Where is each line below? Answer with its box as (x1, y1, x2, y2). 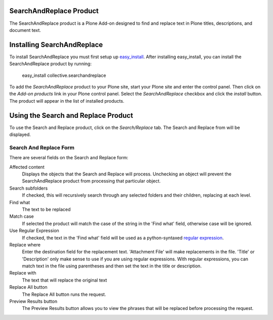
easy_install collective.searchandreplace (22, 72, 106, 78)
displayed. (9, 131, 31, 138)
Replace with (9, 270, 36, 276)
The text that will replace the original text (22, 277, 107, 283)
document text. (9, 27, 41, 33)
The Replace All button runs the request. (22, 291, 106, 297)
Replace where (9, 242, 40, 248)
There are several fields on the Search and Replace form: (9, 155, 128, 161)
